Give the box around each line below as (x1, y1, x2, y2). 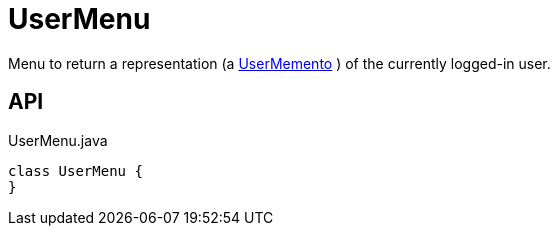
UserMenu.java (8, 131, 108, 149)
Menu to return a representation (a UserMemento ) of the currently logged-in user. (8, 54, 551, 72)
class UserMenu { (8, 162, 143, 179)
